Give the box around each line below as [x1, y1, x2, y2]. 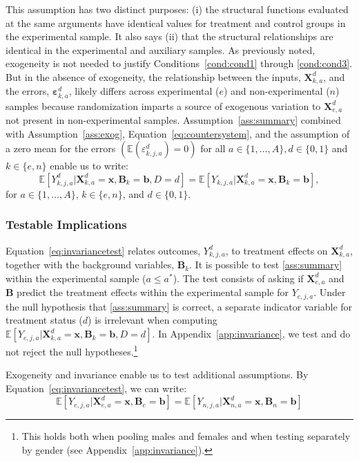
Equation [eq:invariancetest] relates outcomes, [6, 243, 201, 257]
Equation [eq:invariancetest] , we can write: [6, 380, 187, 395]
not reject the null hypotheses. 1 [6, 342, 138, 358]
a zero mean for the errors [6, 141, 116, 156]
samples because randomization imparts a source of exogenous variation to [6, 98, 321, 113]
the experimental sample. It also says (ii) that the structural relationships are [6, 29, 333, 44]
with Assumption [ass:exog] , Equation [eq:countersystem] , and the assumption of [6, 126, 350, 140]
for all [200, 141, 226, 156]
